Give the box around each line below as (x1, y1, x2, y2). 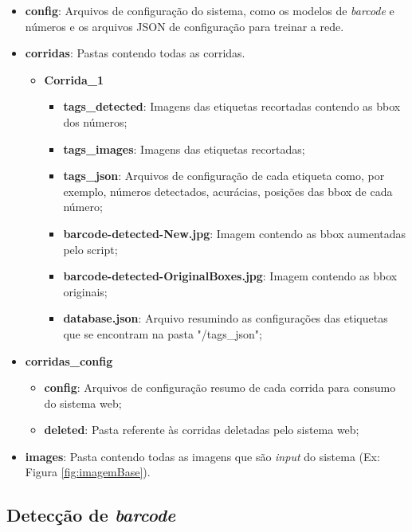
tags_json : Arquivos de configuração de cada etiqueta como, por (63, 167, 385, 184)
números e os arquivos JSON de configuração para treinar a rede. (25, 18, 344, 34)
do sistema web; (44, 394, 122, 411)
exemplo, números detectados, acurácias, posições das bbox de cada (63, 182, 393, 199)
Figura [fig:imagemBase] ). (25, 464, 151, 480)
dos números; (63, 113, 128, 130)
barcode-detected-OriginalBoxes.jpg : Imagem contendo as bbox (63, 268, 398, 284)
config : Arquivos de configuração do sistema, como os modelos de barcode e (25, 2, 394, 18)
